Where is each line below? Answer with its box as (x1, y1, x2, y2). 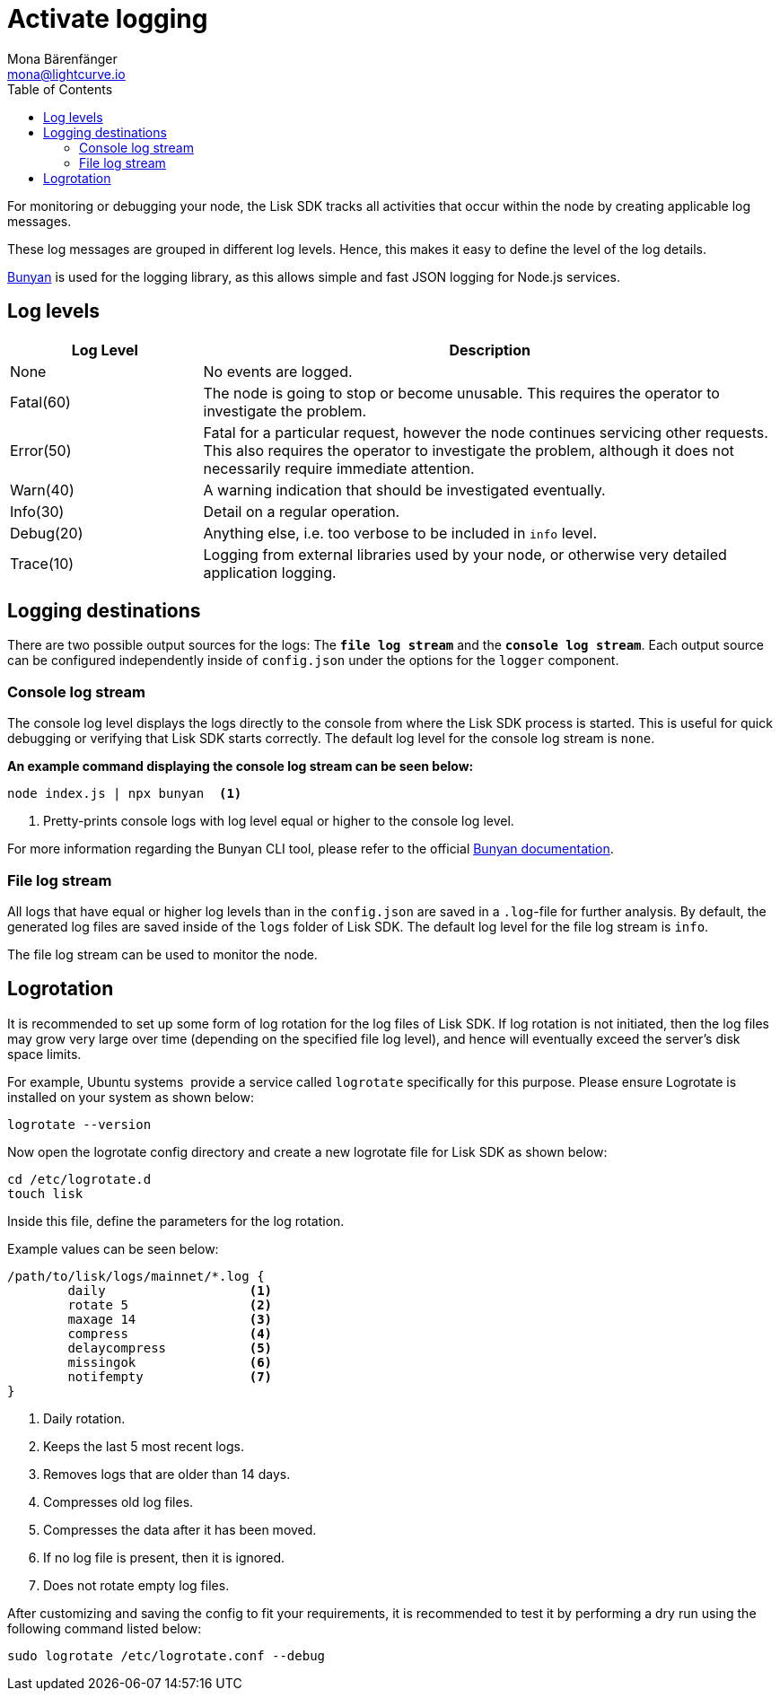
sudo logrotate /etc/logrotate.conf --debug (7, 1648, 326, 1663)
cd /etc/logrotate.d (7, 1171, 152, 1186)
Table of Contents (7, 81, 113, 97)
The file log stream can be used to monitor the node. (7, 946, 318, 962)
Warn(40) (10, 480, 74, 499)
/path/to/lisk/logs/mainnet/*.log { (7, 1268, 265, 1283)
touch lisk (7, 1186, 83, 1201)
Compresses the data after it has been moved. (43, 1521, 317, 1537)
